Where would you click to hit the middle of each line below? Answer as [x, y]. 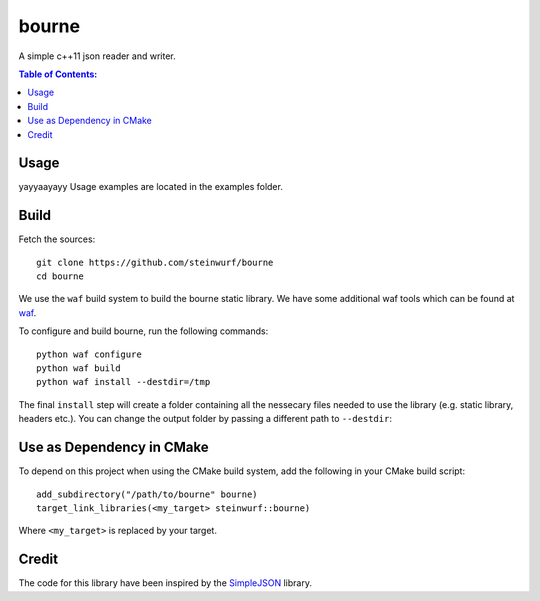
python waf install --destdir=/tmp [123, 382]
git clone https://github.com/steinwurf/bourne [155, 262]
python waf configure [89, 354]
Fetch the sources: [57, 239]
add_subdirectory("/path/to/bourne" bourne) [147, 494]
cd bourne [60, 276]
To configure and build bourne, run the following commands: [143, 331]
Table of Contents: [58, 74]
